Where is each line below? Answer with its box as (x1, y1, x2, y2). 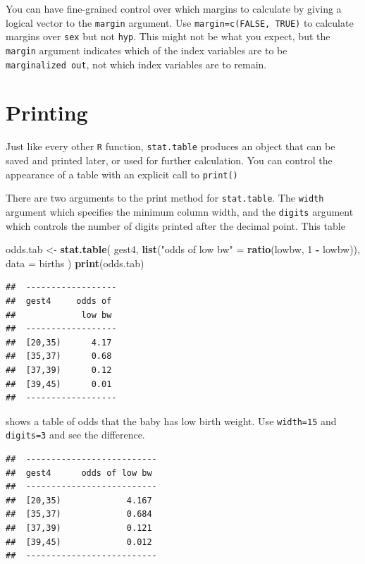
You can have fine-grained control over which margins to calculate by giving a (6, 1, 342, 16)
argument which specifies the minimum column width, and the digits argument (6, 204, 354, 219)
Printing (6, 98, 88, 127)
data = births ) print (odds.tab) (6, 255, 144, 270)
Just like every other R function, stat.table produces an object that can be (6, 139, 335, 154)
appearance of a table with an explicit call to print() (6, 166, 238, 181)
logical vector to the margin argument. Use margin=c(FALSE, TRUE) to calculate (6, 15, 354, 30)
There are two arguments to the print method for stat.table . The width (6, 190, 324, 205)
